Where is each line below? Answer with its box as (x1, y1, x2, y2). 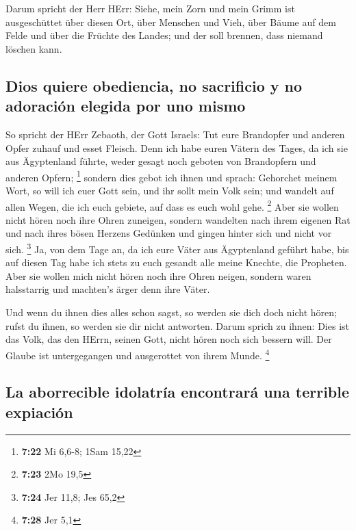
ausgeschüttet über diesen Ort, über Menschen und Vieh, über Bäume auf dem (5, 14, 336, 29)
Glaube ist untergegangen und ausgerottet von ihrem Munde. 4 (5, 346, 270, 362)
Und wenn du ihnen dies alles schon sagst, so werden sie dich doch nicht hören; (5, 305, 337, 320)
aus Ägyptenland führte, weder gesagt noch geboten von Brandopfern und (5, 154, 316, 168)
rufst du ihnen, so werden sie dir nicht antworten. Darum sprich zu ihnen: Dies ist (5, 318, 349, 333)
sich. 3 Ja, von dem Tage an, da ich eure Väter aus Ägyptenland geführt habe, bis (5, 240, 349, 256)
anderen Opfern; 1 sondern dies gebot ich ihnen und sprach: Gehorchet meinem (5, 168, 338, 184)
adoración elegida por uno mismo (5, 95, 246, 116)
